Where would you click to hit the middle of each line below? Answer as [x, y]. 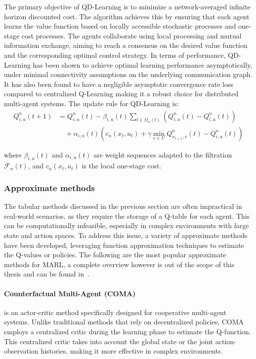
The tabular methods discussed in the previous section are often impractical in [123, 206]
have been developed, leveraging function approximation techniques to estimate [124, 245]
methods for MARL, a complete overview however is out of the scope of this [119, 264]
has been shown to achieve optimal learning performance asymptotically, [143, 64]
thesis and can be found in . [47, 274]
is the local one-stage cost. [122, 166]
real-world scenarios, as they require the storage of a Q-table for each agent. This [127, 216]
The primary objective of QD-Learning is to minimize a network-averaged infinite [127, 6]
